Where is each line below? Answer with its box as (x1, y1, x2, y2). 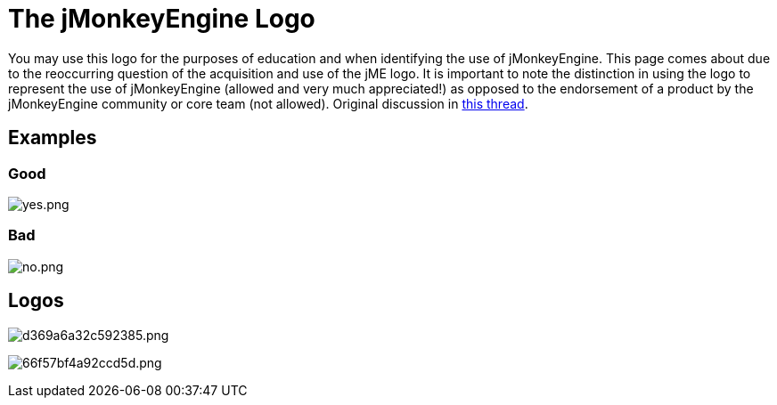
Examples (8, 126, 97, 150)
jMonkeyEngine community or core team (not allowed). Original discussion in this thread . (8, 95, 528, 111)
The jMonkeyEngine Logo (8, 4, 315, 34)
